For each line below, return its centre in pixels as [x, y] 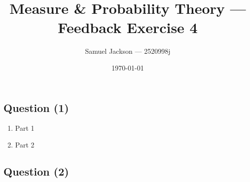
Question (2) [36, 171]
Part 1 [25, 128]
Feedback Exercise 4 [128, 27]
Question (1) [36, 107]
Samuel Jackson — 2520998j [128, 51]
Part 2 [25, 144]
